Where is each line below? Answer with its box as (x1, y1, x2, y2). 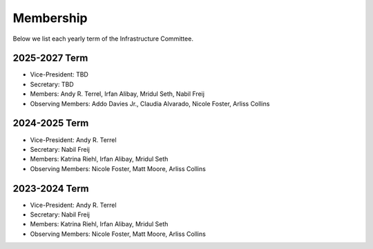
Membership (12, 10, 88, 26)
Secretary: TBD (30, 80, 74, 88)
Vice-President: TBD (30, 70, 89, 79)
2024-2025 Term (12, 117, 89, 129)
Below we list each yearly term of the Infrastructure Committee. (12, 34, 193, 43)
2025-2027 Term (12, 52, 88, 64)
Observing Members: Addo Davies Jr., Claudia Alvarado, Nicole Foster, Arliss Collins (30, 99, 270, 108)
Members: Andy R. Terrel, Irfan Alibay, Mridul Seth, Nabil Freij (30, 90, 205, 98)
